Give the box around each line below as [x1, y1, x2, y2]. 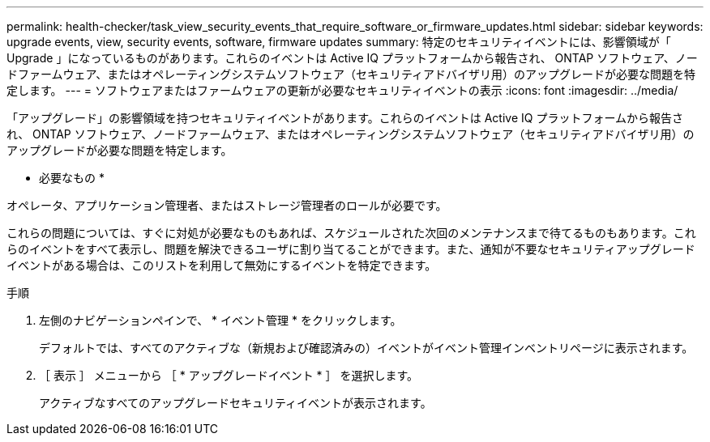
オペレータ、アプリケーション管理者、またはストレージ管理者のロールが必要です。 [6, 198, 447, 212]
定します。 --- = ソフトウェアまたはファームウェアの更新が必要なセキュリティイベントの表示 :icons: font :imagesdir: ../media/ [6, 83, 678, 97]
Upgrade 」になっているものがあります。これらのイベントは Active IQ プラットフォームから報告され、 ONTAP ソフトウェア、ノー [6, 51, 698, 65]
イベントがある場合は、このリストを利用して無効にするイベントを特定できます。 [6, 258, 437, 272]
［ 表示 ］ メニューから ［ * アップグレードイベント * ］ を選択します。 [39, 368, 419, 382]
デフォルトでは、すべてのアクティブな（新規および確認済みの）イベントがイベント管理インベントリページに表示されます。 [39, 341, 694, 355]
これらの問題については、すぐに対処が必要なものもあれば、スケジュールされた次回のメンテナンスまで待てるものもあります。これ [6, 226, 696, 240]
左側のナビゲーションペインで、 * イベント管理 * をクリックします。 [39, 313, 402, 327]
